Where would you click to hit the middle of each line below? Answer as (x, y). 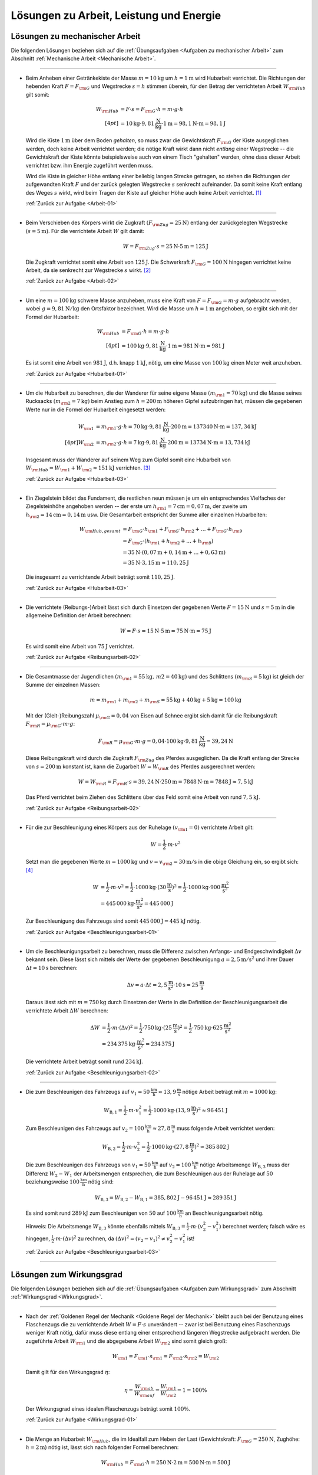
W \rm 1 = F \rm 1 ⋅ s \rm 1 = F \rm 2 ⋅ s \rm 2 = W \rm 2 (166, 1357)
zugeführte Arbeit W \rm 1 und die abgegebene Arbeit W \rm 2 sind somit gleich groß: (126, 1341)
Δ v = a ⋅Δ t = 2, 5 (147, 985)
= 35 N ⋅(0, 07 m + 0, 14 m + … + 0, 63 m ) (174, 553)
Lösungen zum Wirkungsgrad (67, 1274)
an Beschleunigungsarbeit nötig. (224, 1213)
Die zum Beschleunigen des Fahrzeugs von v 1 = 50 (88, 1165)
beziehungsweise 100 (52, 1182)
